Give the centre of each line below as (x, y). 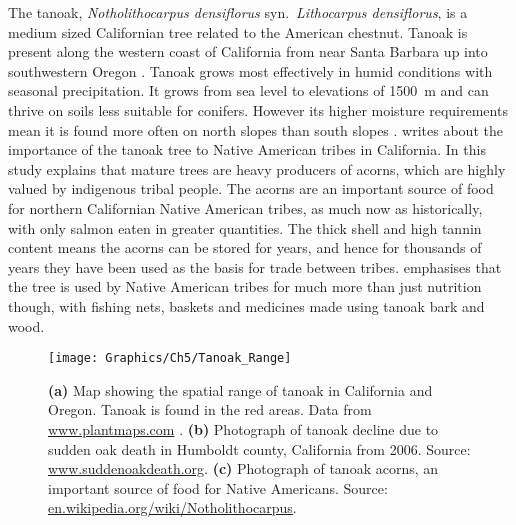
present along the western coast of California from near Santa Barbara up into (248, 51)
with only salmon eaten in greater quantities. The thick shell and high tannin (245, 227)
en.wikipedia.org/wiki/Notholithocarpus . (172, 507)
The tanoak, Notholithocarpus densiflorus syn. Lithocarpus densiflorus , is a (238, 12)
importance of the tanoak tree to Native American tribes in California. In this (247, 149)
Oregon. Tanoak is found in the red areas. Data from (210, 409)
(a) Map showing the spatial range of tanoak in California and (240, 389)
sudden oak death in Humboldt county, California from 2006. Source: (259, 448)
